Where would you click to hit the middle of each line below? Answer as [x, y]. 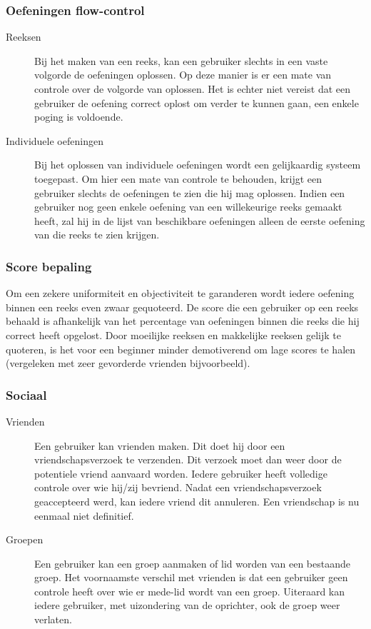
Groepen [25, 539]
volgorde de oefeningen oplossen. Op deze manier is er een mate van [183, 75]
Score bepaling [49, 266]
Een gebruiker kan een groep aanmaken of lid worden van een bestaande [192, 563]
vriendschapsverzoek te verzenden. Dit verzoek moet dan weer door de [188, 459]
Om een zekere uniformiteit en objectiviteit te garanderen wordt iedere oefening [180, 293]
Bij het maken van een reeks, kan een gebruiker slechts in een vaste [181, 60]
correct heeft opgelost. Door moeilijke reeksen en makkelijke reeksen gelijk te [173, 334]
